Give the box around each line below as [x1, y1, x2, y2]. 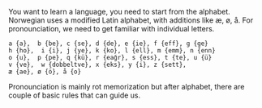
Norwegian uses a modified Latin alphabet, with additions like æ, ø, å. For [8, 15, 254, 25]
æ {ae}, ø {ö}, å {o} [8, 68, 82, 76]
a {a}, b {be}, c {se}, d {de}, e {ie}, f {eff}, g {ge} [8, 39, 208, 48]
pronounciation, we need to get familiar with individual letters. [8, 24, 215, 33]
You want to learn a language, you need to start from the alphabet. [8, 7, 231, 16]
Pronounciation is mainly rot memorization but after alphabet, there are [8, 82, 245, 91]
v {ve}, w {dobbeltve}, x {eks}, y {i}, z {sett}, [8, 60, 187, 69]
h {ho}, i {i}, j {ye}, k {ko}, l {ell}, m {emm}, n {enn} [8, 47, 217, 55]
